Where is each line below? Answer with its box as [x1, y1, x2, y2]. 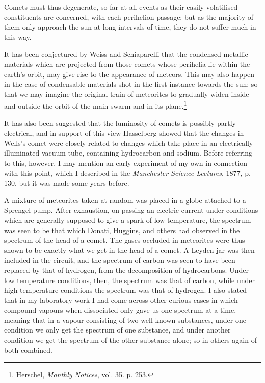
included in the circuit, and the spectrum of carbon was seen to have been [4, 254, 235, 265]
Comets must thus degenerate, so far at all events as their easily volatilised [4, 2, 238, 12]
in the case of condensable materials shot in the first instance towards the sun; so [4, 79, 258, 89]
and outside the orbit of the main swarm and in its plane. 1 [4, 99, 187, 111]
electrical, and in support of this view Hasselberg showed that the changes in [4, 127, 244, 138]
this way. [4, 31, 32, 42]
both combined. [4, 344, 52, 355]
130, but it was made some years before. [4, 177, 129, 188]
